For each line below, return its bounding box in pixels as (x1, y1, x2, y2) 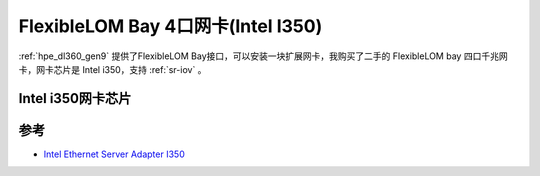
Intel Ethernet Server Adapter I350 (43, 148, 185, 160)
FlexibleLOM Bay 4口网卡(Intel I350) (18, 15, 323, 37)
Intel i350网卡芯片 (18, 90, 132, 107)
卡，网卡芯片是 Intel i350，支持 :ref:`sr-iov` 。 (18, 63, 207, 75)
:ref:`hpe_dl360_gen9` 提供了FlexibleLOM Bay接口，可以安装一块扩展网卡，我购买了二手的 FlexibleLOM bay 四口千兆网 (18, 50, 509, 62)
